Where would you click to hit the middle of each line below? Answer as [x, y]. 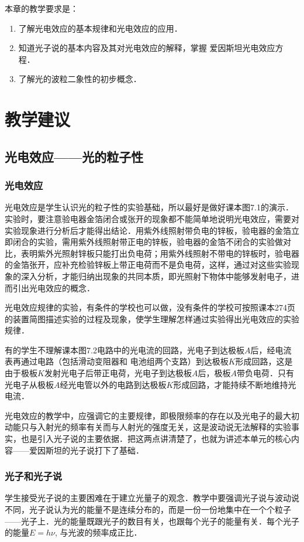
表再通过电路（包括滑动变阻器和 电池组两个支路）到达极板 [117, 361]
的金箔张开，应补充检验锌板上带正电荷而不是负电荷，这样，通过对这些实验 [148, 265]
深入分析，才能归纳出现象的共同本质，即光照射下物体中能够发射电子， [156, 276]
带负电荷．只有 [265, 373]
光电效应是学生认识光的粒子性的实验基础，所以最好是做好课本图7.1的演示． [149, 207]
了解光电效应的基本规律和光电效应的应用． [100, 28]
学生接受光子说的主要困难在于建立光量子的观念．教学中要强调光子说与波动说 [152, 498]
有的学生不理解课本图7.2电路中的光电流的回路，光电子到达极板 [125, 350]
